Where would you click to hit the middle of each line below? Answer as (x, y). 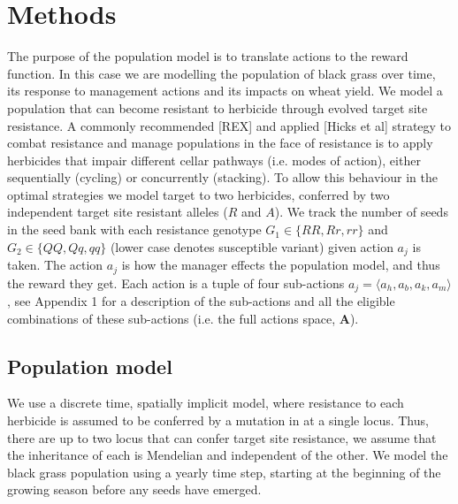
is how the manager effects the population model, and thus (281, 265)
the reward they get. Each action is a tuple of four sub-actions (176, 283)
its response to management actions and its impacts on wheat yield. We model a (225, 91)
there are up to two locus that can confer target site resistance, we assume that (222, 437)
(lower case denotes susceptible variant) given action (252, 246)
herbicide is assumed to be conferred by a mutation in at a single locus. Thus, (218, 420)
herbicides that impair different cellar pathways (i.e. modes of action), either (214, 160)
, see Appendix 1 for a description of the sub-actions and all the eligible (201, 301)
